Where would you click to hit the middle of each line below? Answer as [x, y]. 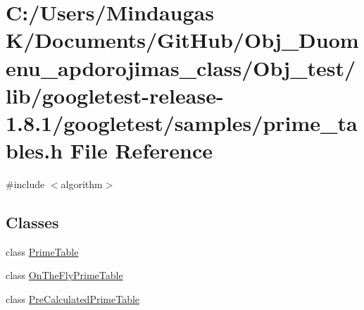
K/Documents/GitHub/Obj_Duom [182, 40]
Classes [32, 222]
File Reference [141, 150]
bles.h [34, 150]
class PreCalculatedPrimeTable [73, 299]
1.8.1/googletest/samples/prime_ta [182, 122]
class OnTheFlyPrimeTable [64, 275]
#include [25, 184]
